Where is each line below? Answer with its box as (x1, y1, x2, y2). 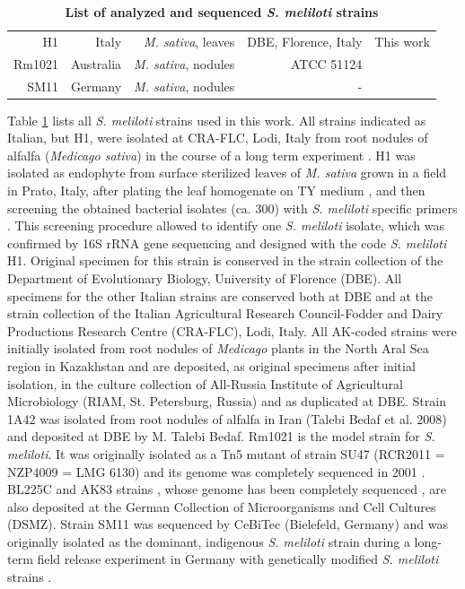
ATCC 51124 (291, 54, 363, 73)
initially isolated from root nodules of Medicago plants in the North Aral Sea (7, 339, 429, 358)
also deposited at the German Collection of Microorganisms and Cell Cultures (7, 497, 436, 515)
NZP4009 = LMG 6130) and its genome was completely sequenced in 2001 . (7, 462, 426, 481)
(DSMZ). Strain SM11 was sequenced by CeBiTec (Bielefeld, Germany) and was (7, 515, 448, 533)
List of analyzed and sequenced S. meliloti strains (65, 3, 379, 21)
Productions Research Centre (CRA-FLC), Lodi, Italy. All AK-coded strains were (7, 321, 457, 340)
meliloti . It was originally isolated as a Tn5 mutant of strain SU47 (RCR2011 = (7, 444, 445, 463)
